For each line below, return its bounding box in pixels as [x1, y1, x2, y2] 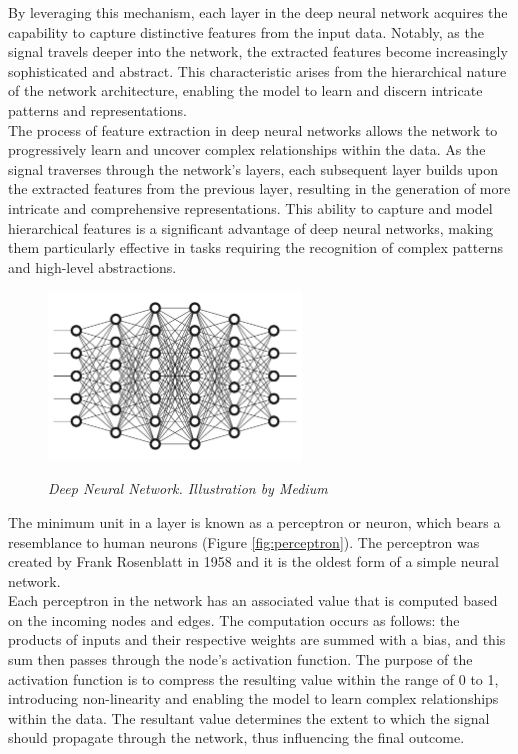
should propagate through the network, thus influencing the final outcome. [8, 727, 465, 748]
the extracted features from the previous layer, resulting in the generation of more [8, 178, 511, 199]
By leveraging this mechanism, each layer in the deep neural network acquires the [8, 2, 508, 22]
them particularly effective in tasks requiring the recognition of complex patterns [8, 237, 504, 258]
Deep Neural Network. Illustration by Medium [48, 478, 328, 499]
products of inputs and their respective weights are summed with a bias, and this [8, 629, 506, 650]
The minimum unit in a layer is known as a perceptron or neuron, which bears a [8, 511, 501, 532]
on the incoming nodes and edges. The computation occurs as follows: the [8, 609, 460, 630]
